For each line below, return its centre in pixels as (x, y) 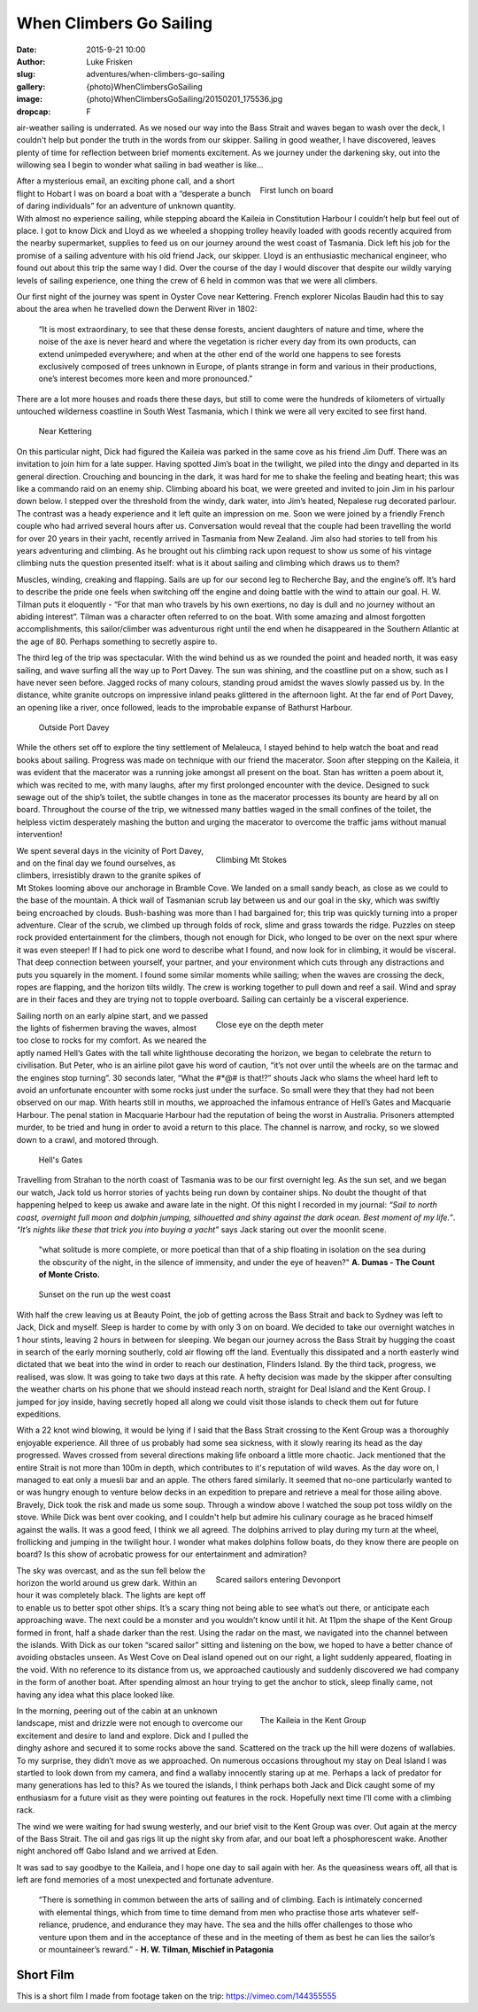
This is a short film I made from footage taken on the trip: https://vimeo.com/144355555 (176, 1996)
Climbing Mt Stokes (251, 860)
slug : (26, 74)
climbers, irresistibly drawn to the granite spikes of (109, 875)
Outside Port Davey (74, 727)
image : (30, 99)
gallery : (31, 86)
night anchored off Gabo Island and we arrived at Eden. (117, 1851)
